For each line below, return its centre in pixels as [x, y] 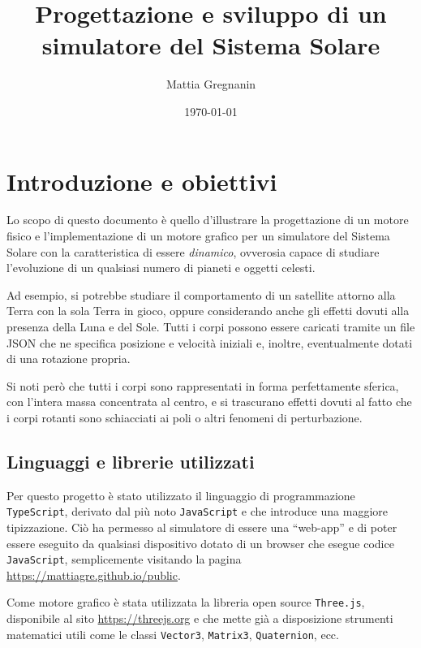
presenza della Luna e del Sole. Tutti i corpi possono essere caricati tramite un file [211, 326]
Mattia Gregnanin [211, 84]
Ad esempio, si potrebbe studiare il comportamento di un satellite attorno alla [201, 294]
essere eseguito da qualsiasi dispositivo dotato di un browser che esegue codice [200, 543]
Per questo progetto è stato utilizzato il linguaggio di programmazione [181, 495]
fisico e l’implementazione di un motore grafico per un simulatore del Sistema [198, 236]
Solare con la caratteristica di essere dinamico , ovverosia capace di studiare [193, 251]
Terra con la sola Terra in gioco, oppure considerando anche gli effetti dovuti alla [208, 311]
